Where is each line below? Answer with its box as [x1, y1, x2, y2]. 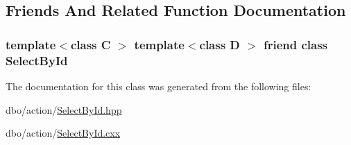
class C [70, 35, 111, 53]
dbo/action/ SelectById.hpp [6, 102, 122, 117]
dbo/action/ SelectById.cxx [6, 126, 121, 140]
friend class [263, 35, 328, 53]
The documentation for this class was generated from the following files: [6, 78, 311, 93]
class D [199, 35, 240, 53]
